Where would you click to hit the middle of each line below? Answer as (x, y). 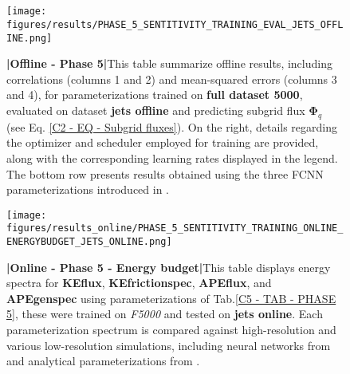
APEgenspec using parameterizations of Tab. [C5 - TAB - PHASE (171, 298)
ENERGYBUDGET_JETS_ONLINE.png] (89, 242)
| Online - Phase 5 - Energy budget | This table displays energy (169, 267)
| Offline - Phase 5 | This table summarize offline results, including (169, 63)
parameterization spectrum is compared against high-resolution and (171, 330)
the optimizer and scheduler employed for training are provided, (163, 142)
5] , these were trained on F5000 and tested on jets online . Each (165, 314)
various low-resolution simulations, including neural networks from (169, 345)
